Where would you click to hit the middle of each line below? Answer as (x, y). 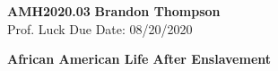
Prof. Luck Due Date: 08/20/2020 (100, 28)
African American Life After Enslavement (139, 59)
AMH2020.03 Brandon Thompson (114, 11)
